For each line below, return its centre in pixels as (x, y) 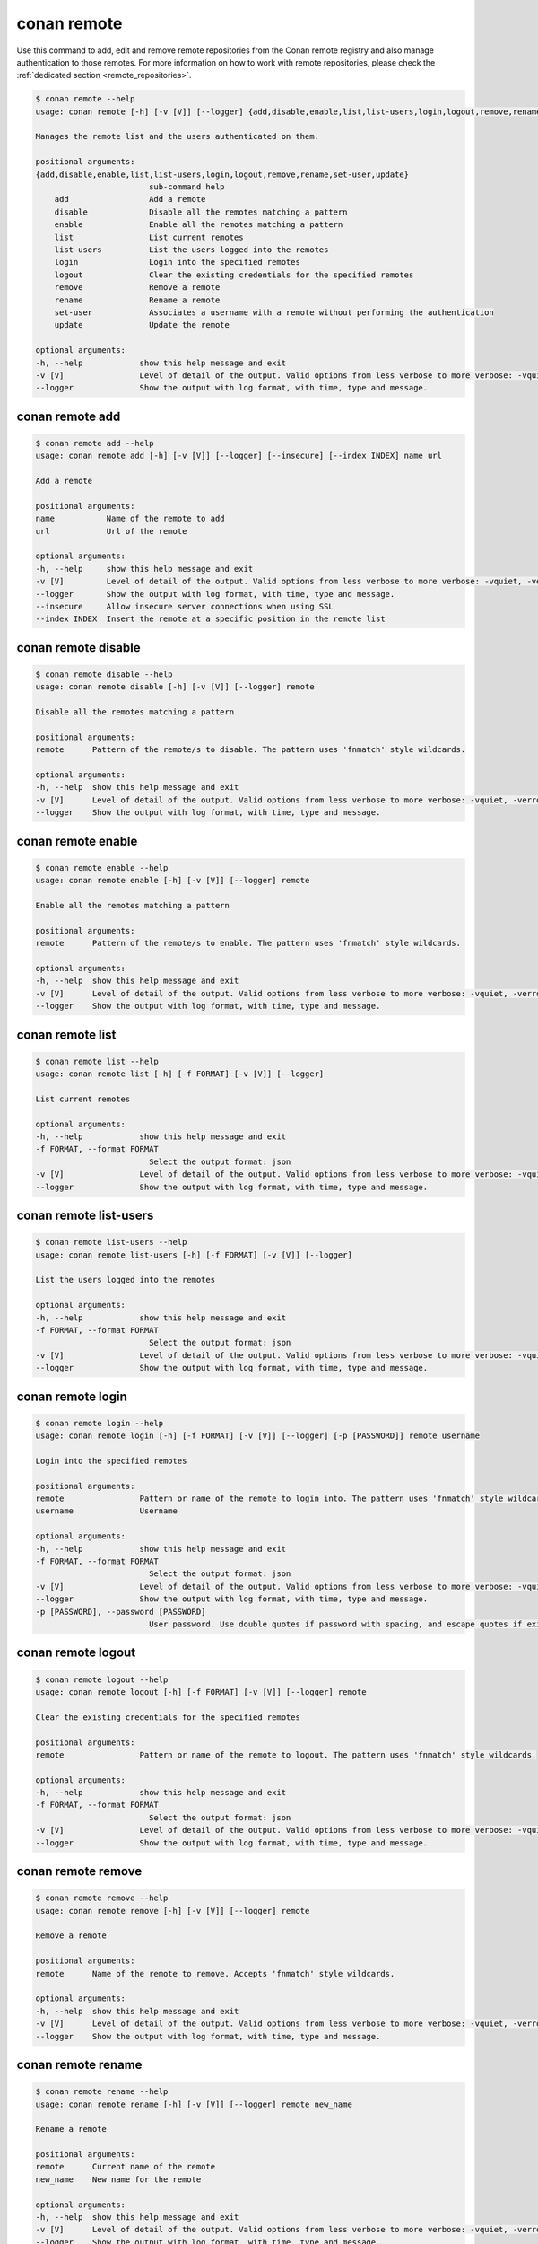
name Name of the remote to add (130, 519)
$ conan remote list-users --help (111, 1242)
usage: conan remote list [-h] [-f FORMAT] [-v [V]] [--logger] (180, 1074)
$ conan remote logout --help (102, 1679)
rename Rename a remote (137, 300)
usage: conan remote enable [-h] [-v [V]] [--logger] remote (173, 881)
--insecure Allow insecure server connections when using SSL (184, 606)
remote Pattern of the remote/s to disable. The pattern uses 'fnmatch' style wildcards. (251, 750)
